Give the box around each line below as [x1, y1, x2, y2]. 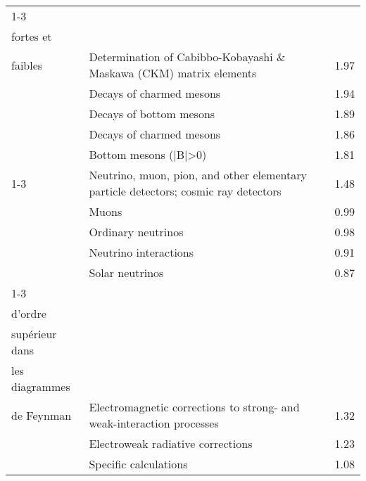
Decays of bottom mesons [89, 105, 215, 122]
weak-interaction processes [89, 415, 219, 431]
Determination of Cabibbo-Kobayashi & [89, 49, 286, 65]
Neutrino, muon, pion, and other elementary [89, 167, 307, 183]
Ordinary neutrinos [89, 224, 184, 240]
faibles [11, 56, 43, 73]
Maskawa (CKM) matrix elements [89, 65, 257, 81]
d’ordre [11, 305, 46, 321]
